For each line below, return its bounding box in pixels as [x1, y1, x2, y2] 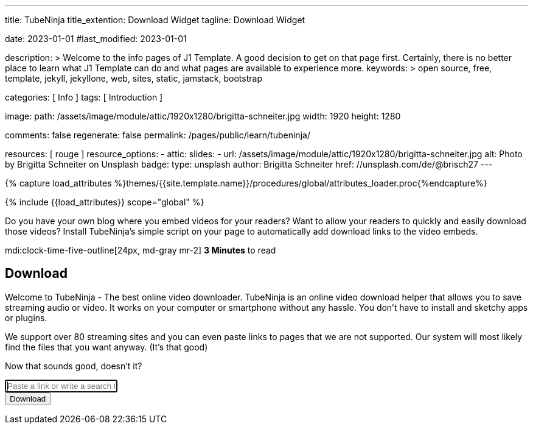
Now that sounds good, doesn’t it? [5, 360, 142, 371]
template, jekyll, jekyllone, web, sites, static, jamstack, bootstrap [5, 73, 262, 83]
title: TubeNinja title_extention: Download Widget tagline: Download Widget [5, 15, 305, 25]
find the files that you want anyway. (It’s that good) [5, 341, 208, 352]
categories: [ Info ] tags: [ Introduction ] [5, 92, 163, 102]
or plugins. [5, 312, 47, 323]
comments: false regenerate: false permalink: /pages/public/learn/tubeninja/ [5, 130, 310, 140]
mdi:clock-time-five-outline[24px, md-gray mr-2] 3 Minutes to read [5, 245, 276, 255]
